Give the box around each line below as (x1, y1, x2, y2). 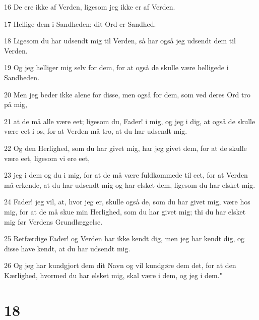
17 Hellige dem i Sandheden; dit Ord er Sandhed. (4, 18, 156, 29)
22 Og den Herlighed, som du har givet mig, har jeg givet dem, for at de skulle (4, 142, 247, 153)
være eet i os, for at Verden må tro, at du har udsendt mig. (4, 126, 187, 136)
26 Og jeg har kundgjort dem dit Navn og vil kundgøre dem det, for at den (4, 260, 236, 271)
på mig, (4, 99, 27, 110)
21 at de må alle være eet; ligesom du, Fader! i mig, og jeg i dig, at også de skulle (4, 116, 255, 126)
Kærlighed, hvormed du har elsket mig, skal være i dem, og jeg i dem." (4, 270, 222, 280)
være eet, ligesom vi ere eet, (4, 152, 90, 163)
